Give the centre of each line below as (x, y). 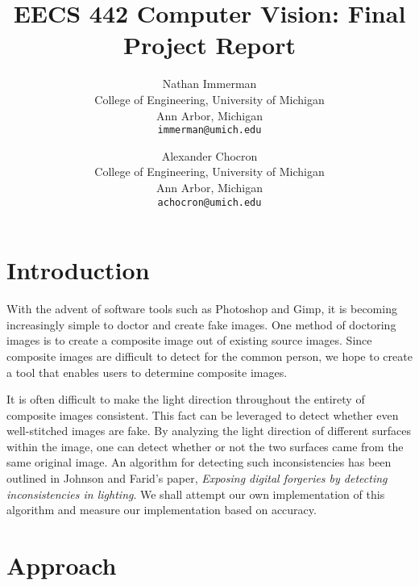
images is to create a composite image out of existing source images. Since (189, 340)
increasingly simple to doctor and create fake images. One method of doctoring (201, 324)
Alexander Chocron (209, 155)
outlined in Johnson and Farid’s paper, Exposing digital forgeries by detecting (197, 478)
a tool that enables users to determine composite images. (147, 372)
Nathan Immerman (209, 84)
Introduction (78, 270)
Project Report (209, 45)
